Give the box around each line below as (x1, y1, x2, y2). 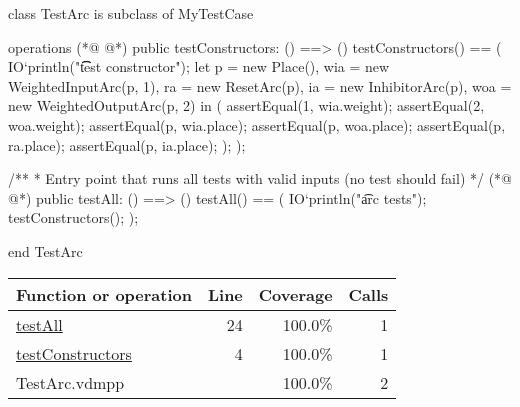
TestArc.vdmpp (16, 370, 125, 394)
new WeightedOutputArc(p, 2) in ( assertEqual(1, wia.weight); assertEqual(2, (8, 95, 485, 116)
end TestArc (8, 240, 83, 261)
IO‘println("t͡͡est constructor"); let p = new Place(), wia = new (8, 56, 390, 77)
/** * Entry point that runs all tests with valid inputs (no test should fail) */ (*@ (8, 168, 512, 189)
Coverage (258, 282, 333, 306)
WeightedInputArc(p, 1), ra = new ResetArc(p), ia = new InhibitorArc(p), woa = (8, 75, 512, 96)
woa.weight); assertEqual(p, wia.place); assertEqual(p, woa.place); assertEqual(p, (8, 114, 506, 135)
